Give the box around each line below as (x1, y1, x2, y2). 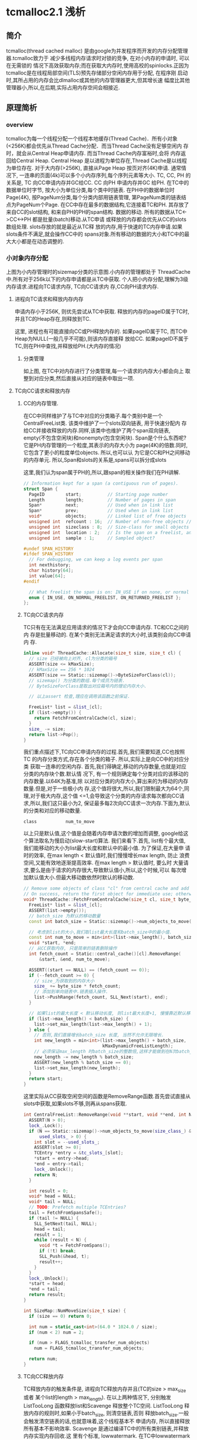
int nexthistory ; (28, 562, 72, 568)
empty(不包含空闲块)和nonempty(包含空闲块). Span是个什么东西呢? (23, 434, 186, 441)
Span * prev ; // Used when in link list (28, 508, 174, 514)
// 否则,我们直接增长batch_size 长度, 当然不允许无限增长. (34, 1032, 165, 1038)
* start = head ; (28, 1281, 66, 1287)
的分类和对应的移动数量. (23, 807, 82, 814)
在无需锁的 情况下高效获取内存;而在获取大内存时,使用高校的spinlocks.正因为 (6, 62, 189, 69)
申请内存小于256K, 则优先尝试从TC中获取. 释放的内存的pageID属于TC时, (14, 308, 189, 315)
